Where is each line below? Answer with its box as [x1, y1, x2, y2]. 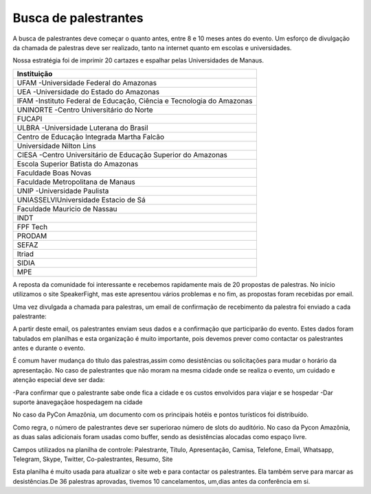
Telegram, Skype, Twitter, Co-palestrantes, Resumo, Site [12, 455, 173, 463]
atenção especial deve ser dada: [12, 376, 105, 384]
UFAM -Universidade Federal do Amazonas [16, 78, 157, 87]
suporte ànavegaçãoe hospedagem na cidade [12, 398, 143, 406]
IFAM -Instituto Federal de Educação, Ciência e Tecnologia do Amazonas [16, 96, 253, 106]
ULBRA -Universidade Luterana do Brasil [16, 123, 148, 132]
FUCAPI [16, 114, 43, 123]
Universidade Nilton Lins [16, 141, 96, 150]
